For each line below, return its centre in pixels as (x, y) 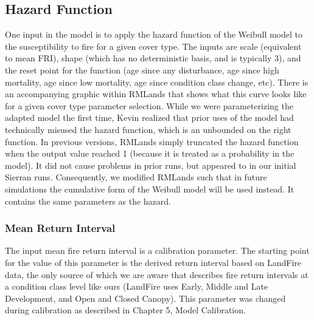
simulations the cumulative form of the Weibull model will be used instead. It (150, 189)
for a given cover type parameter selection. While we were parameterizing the (149, 105)
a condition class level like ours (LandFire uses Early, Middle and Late (137, 286)
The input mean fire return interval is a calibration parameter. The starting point (157, 250)
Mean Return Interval (60, 228)
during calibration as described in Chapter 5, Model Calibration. (125, 310)
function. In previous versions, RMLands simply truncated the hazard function (152, 141)
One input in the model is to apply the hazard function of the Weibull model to (154, 34)
